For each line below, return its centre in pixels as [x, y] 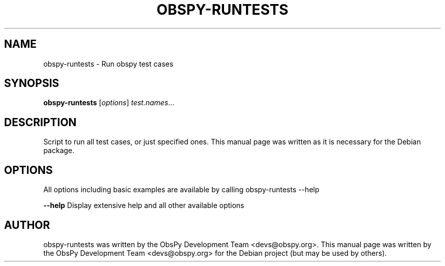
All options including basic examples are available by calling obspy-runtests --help [181, 190]
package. [59, 151]
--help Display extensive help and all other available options [144, 205]
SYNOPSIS [32, 83]
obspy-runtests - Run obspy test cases [108, 64]
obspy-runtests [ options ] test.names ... [109, 103]
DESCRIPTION [40, 122]
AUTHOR [27, 225]
